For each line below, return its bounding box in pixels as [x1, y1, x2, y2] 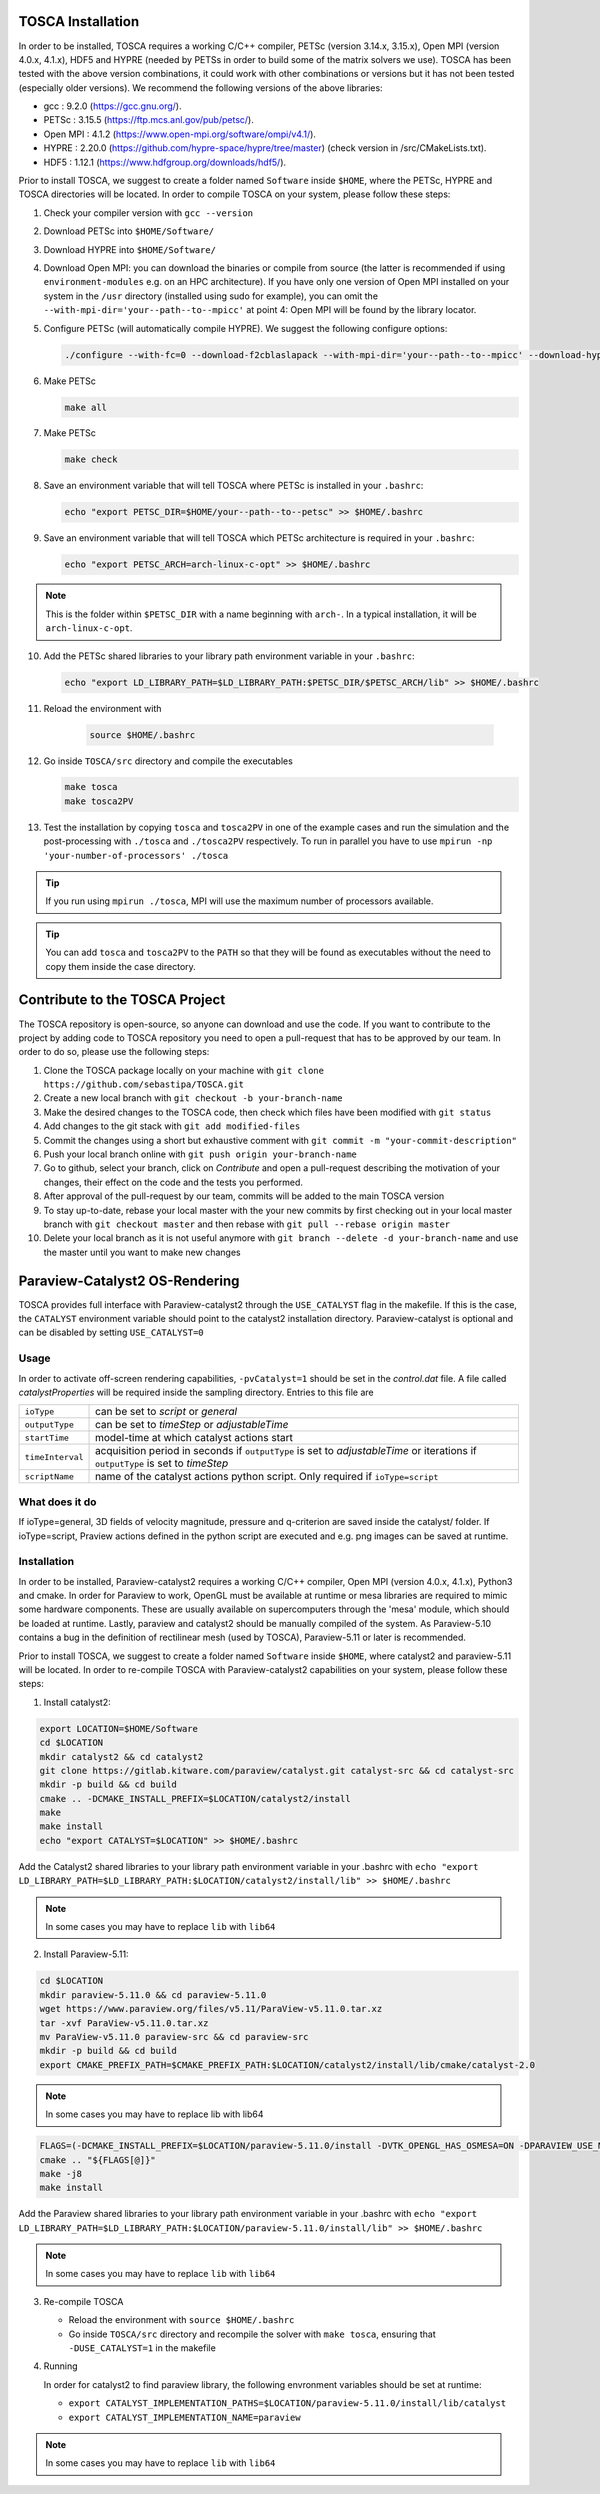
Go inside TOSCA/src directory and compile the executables [43, 755, 294, 767]
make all [64, 401, 108, 413]
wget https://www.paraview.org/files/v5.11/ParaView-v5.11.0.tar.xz [39, 2003, 383, 2015]
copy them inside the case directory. [45, 960, 197, 972]
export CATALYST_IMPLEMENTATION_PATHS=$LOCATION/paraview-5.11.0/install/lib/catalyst [68, 2398, 507, 2409]
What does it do [18, 1495, 97, 1509]
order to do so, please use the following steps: [18, 1046, 210, 1058]
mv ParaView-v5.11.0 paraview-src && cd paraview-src [39, 2031, 309, 2042]
